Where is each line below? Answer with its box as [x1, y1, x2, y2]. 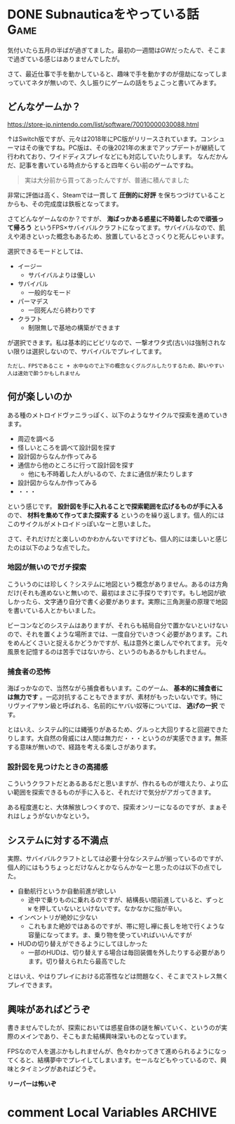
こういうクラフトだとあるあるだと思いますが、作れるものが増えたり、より [7, 779, 222, 788]
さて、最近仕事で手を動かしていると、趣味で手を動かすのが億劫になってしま [7, 70, 228, 78]
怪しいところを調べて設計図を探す [17, 443, 116, 452]
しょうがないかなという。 [19, 812, 93, 821]
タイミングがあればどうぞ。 [19, 1065, 100, 1073]
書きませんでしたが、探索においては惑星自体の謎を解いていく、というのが [7, 1024, 222, 1032]
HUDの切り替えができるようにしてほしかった [17, 939, 149, 948]
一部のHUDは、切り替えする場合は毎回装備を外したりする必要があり [27, 948, 227, 957]
